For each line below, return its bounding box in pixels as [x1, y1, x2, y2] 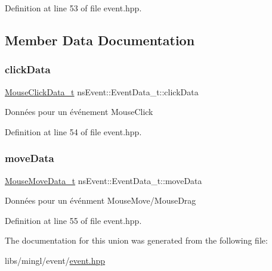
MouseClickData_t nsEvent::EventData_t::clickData [5, 85, 199, 98]
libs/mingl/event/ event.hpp [5, 254, 106, 266]
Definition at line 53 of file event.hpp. [5, 2, 142, 14]
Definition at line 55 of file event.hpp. [5, 214, 142, 226]
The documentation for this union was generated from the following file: [5, 234, 268, 247]
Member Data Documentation [5, 30, 195, 49]
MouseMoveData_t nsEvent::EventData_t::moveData [5, 174, 202, 186]
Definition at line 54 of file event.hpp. [5, 125, 142, 138]
